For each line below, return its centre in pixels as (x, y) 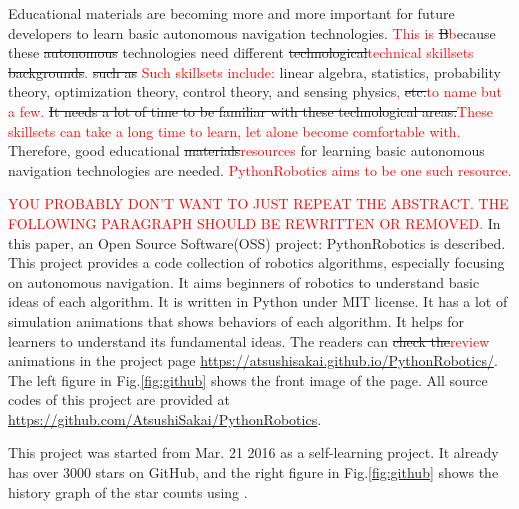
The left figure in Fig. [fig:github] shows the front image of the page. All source (248, 379)
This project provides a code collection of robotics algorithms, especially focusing (256, 262)
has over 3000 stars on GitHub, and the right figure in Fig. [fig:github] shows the (253, 472)
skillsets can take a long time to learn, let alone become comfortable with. (234, 130)
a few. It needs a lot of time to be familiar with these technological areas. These (250, 110)
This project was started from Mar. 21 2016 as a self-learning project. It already (253, 452)
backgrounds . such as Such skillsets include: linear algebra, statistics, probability (254, 71)
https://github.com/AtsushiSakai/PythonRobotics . (165, 418)
